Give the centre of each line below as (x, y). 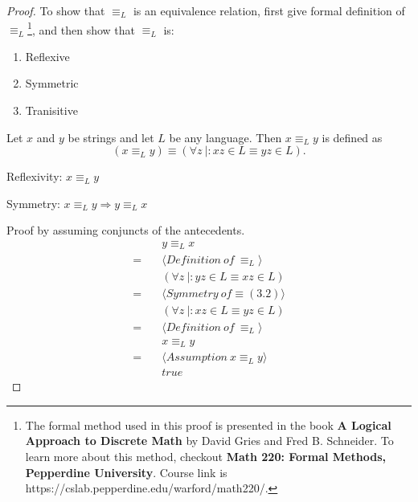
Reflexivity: (35, 176)
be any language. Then (225, 137)
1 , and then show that (81, 28)
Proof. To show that (56, 10)
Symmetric (52, 83)
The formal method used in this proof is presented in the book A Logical (208, 424)
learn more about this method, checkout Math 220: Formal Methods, (205, 456)
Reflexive (47, 56)
